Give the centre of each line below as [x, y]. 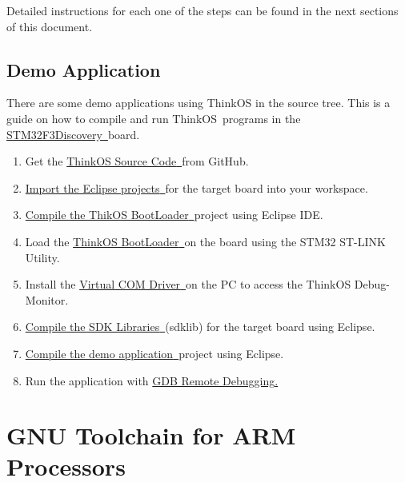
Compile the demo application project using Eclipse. [154, 353]
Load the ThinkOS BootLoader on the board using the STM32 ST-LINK [205, 241]
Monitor [45, 299]
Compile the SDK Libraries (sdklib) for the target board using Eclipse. [200, 327]
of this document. [50, 26]
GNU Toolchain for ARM [151, 435]
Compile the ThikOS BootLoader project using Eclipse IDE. [174, 215]
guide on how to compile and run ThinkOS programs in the [154, 118]
